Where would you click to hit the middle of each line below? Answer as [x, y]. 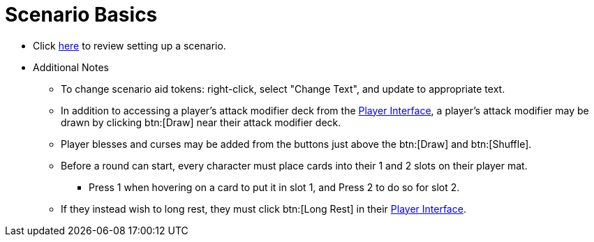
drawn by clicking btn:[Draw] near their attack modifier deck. [201, 122]
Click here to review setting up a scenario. [129, 45]
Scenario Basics [81, 15]
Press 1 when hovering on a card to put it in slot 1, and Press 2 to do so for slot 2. [274, 187]
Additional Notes [71, 67]
